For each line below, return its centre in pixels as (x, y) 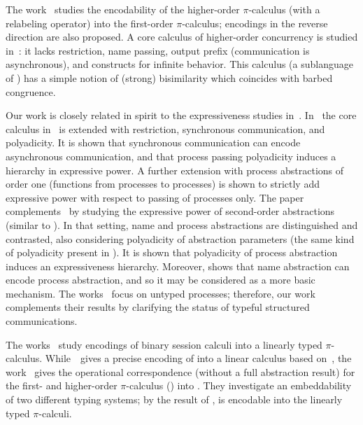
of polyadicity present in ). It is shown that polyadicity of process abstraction (172, 252)
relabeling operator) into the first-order (90, 23)
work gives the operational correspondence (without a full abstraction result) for (180, 371)
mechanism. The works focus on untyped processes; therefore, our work (161, 293)
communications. (42, 321)
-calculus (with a (284, 9)
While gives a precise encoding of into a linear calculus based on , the (198, 358)
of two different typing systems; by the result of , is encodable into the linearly (174, 399)
